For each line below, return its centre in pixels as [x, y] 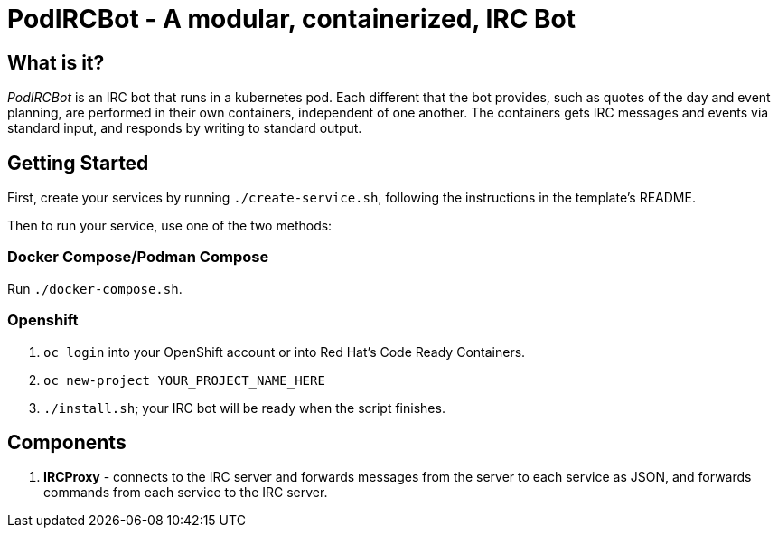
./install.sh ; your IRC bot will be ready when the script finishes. [244, 408]
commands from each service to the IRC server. [186, 493]
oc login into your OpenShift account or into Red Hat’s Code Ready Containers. [285, 352]
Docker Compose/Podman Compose [138, 257]
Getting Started [78, 163]
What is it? [56, 62]
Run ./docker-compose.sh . [95, 288]
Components [67, 442]
